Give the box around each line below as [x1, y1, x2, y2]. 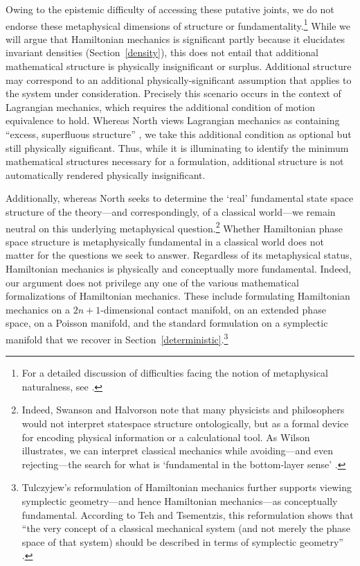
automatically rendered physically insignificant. [6, 167, 206, 182]
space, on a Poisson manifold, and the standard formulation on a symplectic [6, 316, 328, 330]
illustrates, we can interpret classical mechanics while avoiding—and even [21, 443, 334, 458]
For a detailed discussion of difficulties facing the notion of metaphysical [21, 366, 328, 380]
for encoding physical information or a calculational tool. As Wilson [21, 429, 310, 444]
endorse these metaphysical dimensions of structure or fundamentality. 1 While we [6, 16, 351, 33]
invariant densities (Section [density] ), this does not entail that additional [6, 45, 318, 60]
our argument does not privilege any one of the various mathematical [6, 275, 299, 289]
